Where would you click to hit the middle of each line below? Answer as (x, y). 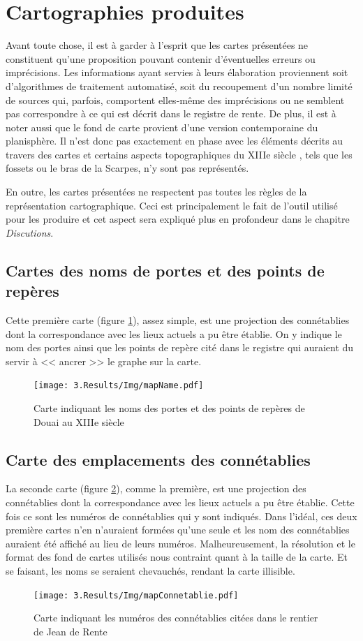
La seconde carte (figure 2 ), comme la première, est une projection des (156, 488)
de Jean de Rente (71, 631)
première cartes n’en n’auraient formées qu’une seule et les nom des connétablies (178, 530)
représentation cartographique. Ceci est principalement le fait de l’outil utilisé (172, 205)
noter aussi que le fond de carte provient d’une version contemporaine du (162, 127)
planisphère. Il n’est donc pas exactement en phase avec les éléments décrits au (175, 141)
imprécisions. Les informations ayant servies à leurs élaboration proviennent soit (177, 72)
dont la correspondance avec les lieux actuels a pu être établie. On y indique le (174, 333)
